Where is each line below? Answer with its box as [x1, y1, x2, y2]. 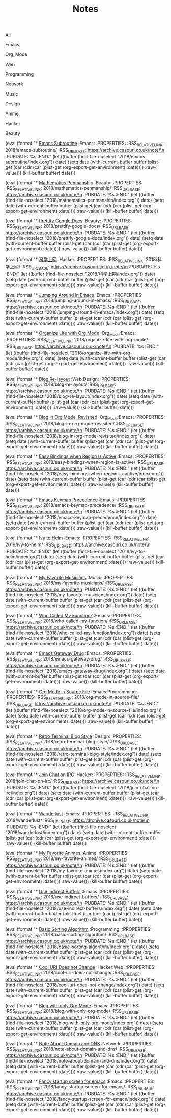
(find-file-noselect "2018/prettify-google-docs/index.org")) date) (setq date [5, 235, 164, 241]
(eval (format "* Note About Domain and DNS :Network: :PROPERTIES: [5, 1040, 153, 1046]
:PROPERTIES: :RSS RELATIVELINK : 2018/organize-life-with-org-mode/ [5, 336, 149, 344]
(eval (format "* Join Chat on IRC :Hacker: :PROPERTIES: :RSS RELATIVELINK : [5, 771, 162, 779]
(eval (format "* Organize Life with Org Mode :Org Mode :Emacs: [5, 330, 136, 337]
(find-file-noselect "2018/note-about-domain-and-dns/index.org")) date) [5, 1058, 158, 1064]
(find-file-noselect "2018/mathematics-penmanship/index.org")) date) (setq [5, 197, 164, 203]
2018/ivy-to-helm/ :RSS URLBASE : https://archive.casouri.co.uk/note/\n [5, 541, 151, 549]
